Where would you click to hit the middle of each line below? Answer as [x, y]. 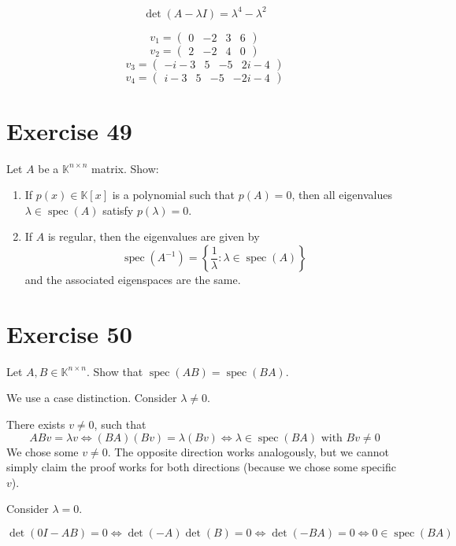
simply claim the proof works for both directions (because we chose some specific [201, 467]
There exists [36, 424]
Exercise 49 [69, 130]
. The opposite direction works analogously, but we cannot [248, 451]
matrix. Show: [125, 168]
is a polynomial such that [174, 195]
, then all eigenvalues [342, 195]
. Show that [115, 371]
